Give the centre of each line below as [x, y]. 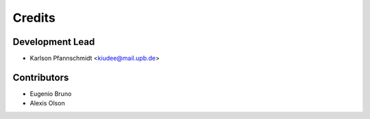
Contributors [41, 77]
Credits [34, 18]
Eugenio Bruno [51, 93]
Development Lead [54, 42]
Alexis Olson [47, 103]
